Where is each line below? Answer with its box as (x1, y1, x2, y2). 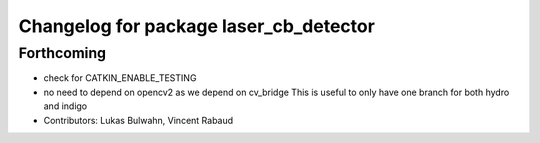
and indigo (43, 100, 88, 112)
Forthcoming (18, 44, 107, 62)
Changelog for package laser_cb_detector (18, 15, 375, 37)
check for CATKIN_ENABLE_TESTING (43, 72, 197, 84)
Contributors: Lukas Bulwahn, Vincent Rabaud (43, 114, 234, 126)
